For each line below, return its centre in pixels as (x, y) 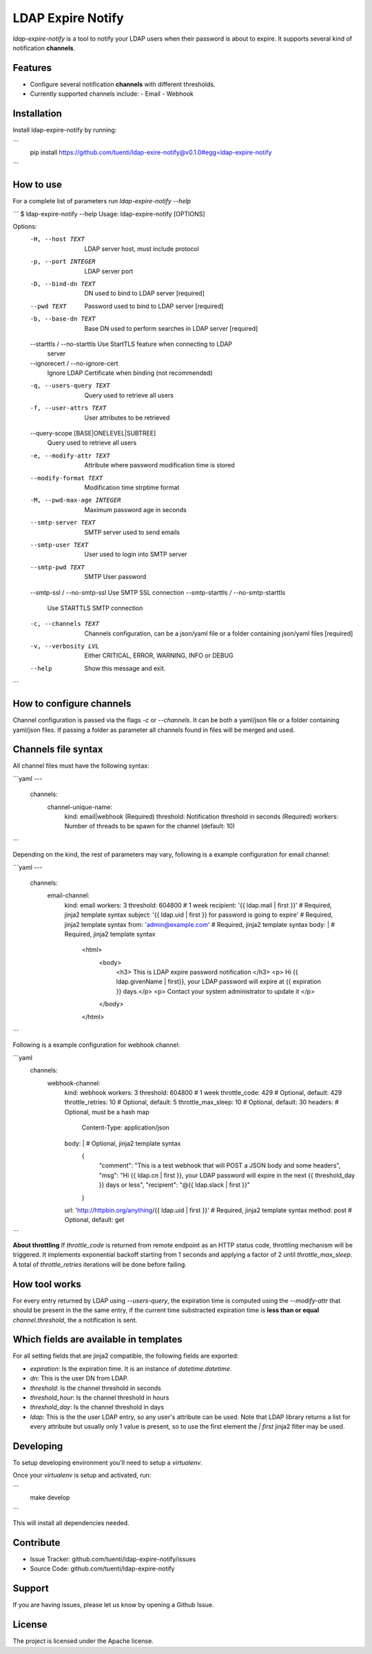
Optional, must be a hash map (107, 1112)
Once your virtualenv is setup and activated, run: (82, 1476)
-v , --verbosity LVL (65, 646)
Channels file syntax (58, 749)
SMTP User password (115, 577)
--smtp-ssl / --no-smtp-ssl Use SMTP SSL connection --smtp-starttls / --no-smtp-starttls (158, 592)
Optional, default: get (94, 1220)
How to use (37, 185)
